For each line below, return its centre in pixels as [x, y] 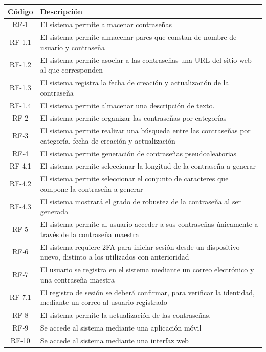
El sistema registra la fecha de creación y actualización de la [135, 83]
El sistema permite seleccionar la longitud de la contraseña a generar [148, 166]
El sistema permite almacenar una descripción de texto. [127, 105]
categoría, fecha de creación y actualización [108, 140]
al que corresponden [71, 70]
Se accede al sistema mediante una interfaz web [114, 340]
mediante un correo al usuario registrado [104, 302]
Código [20, 11]
